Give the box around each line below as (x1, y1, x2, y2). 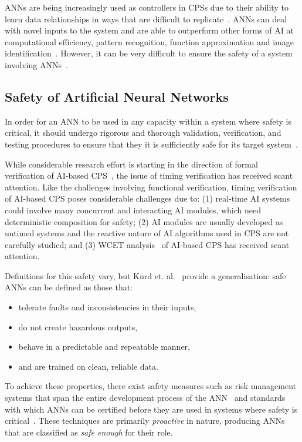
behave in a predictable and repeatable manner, (18, 340, 190, 353)
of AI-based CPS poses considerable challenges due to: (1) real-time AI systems (5, 192, 290, 205)
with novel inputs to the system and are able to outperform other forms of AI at (5, 24, 294, 36)
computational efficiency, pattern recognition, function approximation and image (5, 35, 294, 48)
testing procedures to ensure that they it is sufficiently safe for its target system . (5, 138, 298, 150)
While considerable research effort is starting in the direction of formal (5, 158, 258, 170)
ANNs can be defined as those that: (5, 281, 133, 293)
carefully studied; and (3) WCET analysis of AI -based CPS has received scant (5, 238, 290, 250)
